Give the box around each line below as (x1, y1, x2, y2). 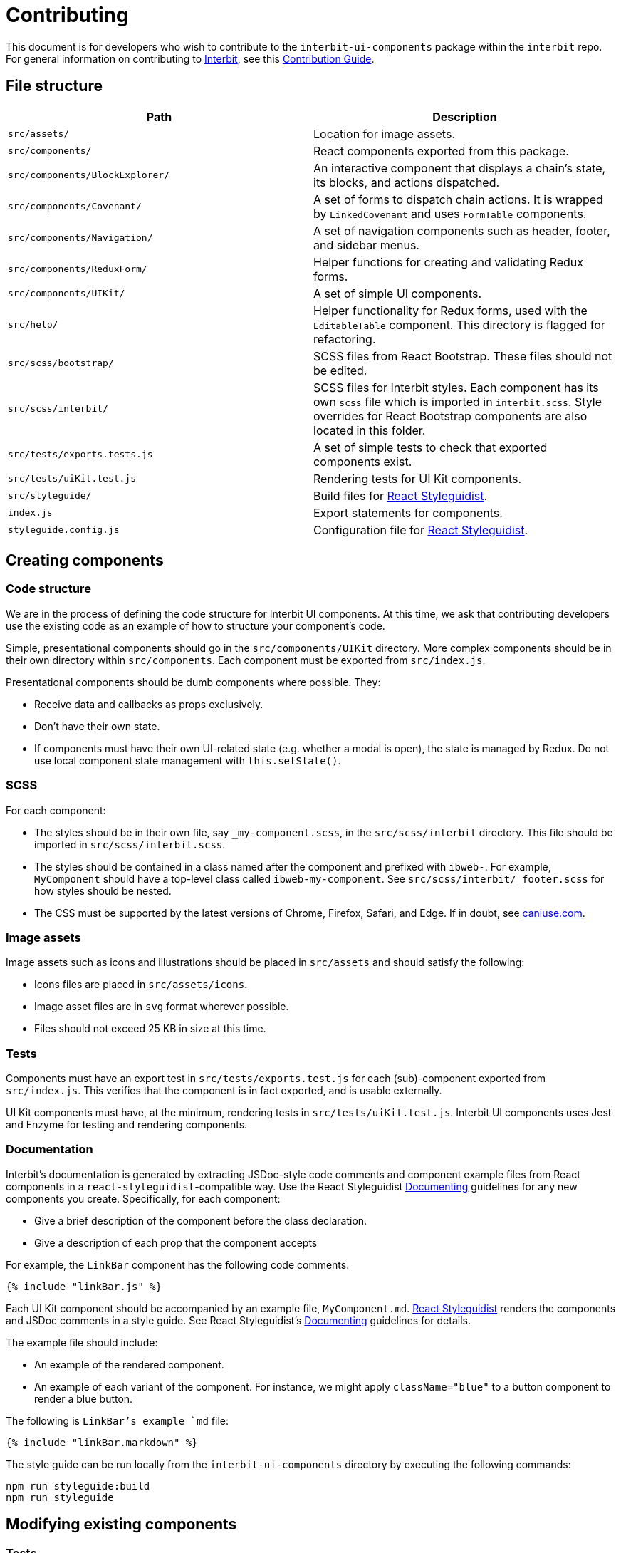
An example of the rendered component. (34, 1358, 224, 1371)
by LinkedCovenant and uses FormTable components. (313, 206, 587, 221)
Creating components (6, 551, 164, 570)
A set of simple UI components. (313, 286, 482, 301)
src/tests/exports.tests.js (8, 449, 153, 460)
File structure (6, 77, 103, 95)
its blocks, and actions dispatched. (313, 175, 500, 189)
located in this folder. (313, 422, 426, 437)
